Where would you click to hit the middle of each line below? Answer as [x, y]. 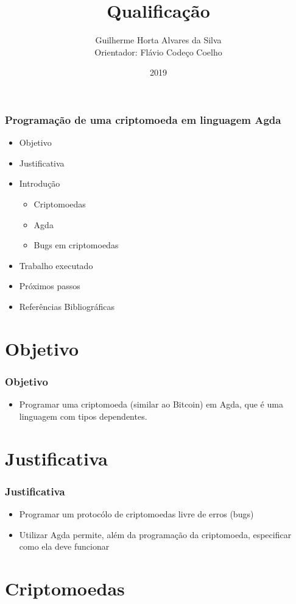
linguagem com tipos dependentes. [83, 416]
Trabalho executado [56, 265]
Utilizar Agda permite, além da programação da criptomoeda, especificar [155, 534]
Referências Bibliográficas [67, 306]
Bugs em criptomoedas [76, 245]
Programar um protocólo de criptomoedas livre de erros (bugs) [136, 513]
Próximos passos [50, 286]
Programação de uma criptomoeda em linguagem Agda [143, 119]
